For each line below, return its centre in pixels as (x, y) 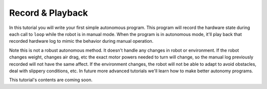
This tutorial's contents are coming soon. (51, 80)
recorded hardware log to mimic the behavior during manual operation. (81, 41)
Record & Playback (49, 13)
